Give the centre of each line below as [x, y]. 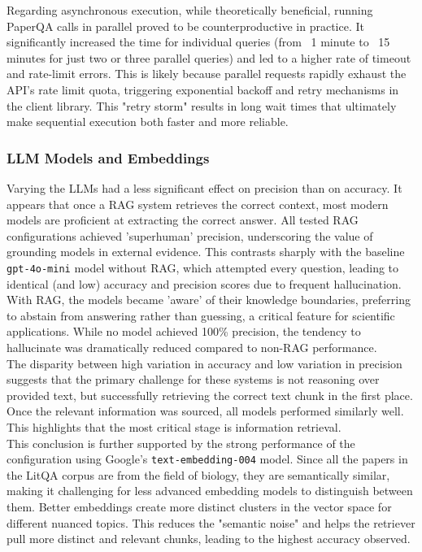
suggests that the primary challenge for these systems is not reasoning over [193, 379]
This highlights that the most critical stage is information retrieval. [174, 426]
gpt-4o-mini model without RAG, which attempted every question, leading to [203, 267]
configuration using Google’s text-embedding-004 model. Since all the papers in [207, 459]
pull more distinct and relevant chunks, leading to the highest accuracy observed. [209, 539]
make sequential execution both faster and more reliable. [148, 122]
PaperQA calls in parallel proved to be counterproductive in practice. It [185, 26]
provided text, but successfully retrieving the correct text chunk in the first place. [210, 395]
